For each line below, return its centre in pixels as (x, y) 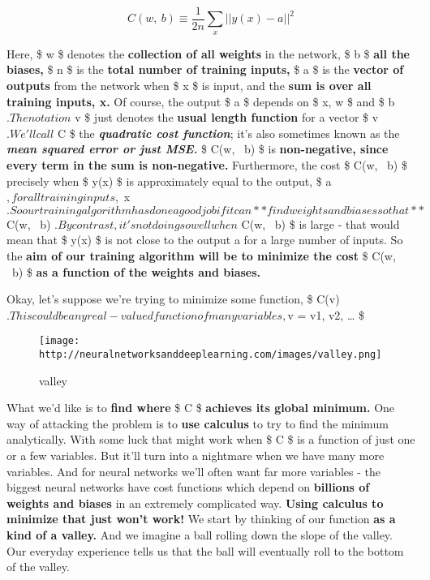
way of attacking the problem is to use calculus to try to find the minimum (198, 423)
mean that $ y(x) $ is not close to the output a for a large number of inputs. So (205, 240)
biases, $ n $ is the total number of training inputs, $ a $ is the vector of (205, 69)
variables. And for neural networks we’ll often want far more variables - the (193, 471)
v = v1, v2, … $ (326, 314)
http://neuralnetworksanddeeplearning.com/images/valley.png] (211, 355)
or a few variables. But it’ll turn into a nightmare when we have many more (196, 455)
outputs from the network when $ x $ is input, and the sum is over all (189, 86)
